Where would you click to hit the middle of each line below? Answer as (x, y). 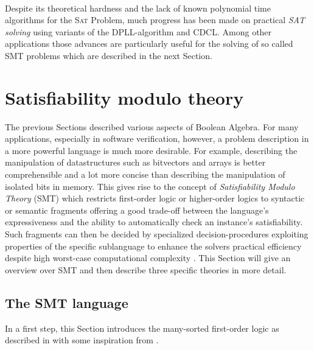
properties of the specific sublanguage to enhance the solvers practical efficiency (153, 246)
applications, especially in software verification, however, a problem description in (157, 138)
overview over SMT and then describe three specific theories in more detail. (146, 269)
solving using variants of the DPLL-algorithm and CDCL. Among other (138, 31)
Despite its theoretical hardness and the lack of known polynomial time (138, 8)
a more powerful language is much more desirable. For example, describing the (151, 150)
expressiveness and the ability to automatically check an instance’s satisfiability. (154, 222)
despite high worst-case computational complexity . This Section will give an (148, 258)
